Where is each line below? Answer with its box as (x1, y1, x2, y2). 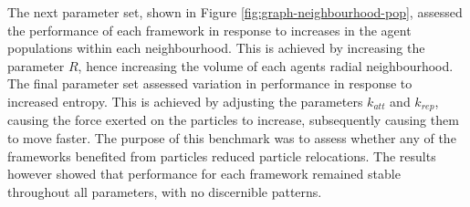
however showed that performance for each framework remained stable (7, 164, 401, 183)
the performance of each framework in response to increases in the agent (7, 20, 412, 39)
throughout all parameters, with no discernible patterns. (7, 181, 322, 201)
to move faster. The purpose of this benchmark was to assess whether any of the (7, 129, 456, 148)
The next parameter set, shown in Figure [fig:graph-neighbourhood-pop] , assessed (7, 3, 463, 21)
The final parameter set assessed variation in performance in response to (7, 74, 413, 93)
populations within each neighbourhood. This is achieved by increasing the (7, 38, 425, 57)
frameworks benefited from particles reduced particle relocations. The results (7, 146, 436, 165)
